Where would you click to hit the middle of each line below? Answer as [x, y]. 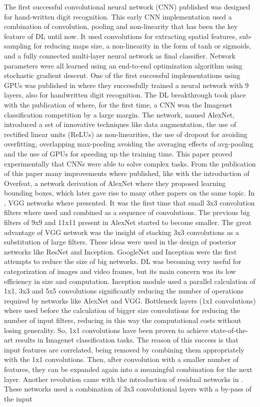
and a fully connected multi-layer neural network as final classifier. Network [120, 55]
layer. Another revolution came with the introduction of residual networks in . [123, 379]
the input [18, 398]
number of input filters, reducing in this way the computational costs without [123, 320]
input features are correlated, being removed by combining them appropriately [124, 349]
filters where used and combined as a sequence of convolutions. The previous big [127, 212]
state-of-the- [229, 330]
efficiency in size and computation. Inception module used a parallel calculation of [130, 281]
